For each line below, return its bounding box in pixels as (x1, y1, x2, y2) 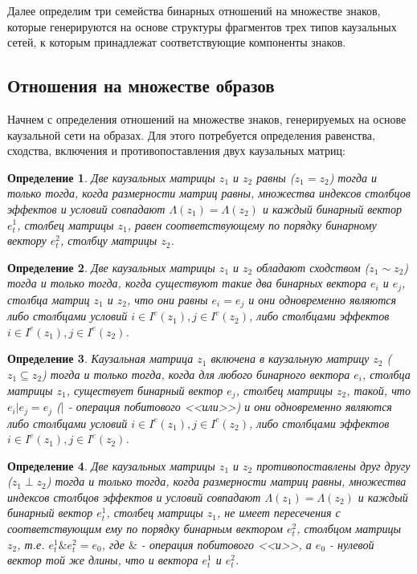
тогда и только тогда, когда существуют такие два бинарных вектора (7, 275, 366, 291)
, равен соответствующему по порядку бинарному (127, 216, 377, 233)
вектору (7, 232, 47, 249)
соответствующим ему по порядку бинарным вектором (7, 520, 283, 537)
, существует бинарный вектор (66, 381, 223, 398)
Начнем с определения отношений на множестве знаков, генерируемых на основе (7, 110, 407, 127)
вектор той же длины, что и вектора (7, 552, 198, 568)
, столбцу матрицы (60, 232, 157, 249)
